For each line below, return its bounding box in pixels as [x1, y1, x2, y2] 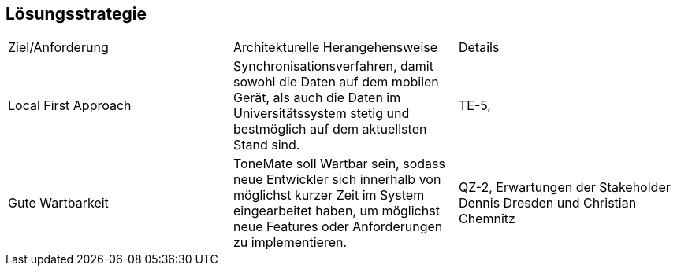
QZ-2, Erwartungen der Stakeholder [458, 179, 671, 196]
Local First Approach [8, 97, 132, 114]
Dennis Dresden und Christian [458, 195, 637, 211]
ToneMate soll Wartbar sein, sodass [232, 156, 445, 172]
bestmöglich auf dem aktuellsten [232, 121, 427, 138]
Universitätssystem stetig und [232, 105, 410, 122]
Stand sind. [232, 137, 300, 153]
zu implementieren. [232, 234, 348, 251]
